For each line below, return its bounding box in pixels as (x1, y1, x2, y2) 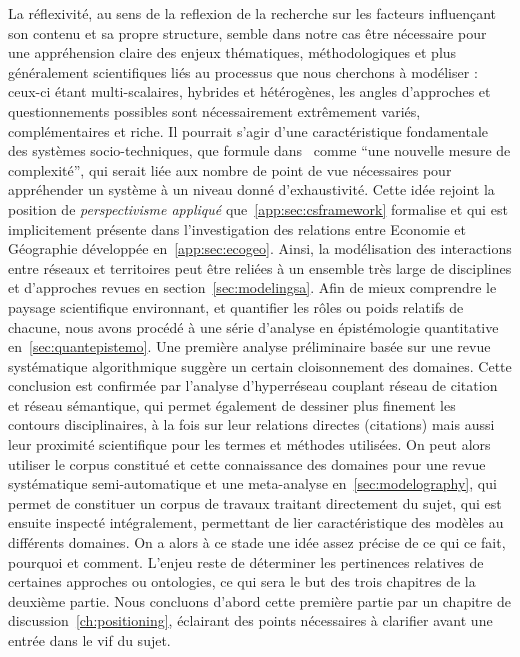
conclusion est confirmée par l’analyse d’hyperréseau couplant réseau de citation (8, 375, 498, 396)
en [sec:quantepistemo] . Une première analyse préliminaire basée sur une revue (8, 336, 491, 357)
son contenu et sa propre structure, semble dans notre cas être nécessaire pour (8, 22, 487, 43)
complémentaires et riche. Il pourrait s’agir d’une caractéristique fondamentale (8, 120, 489, 141)
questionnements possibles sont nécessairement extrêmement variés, (8, 100, 421, 121)
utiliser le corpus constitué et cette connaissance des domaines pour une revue (8, 453, 486, 474)
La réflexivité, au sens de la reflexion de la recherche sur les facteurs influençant (8, 3, 497, 23)
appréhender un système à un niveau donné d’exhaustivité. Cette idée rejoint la (8, 179, 495, 200)
